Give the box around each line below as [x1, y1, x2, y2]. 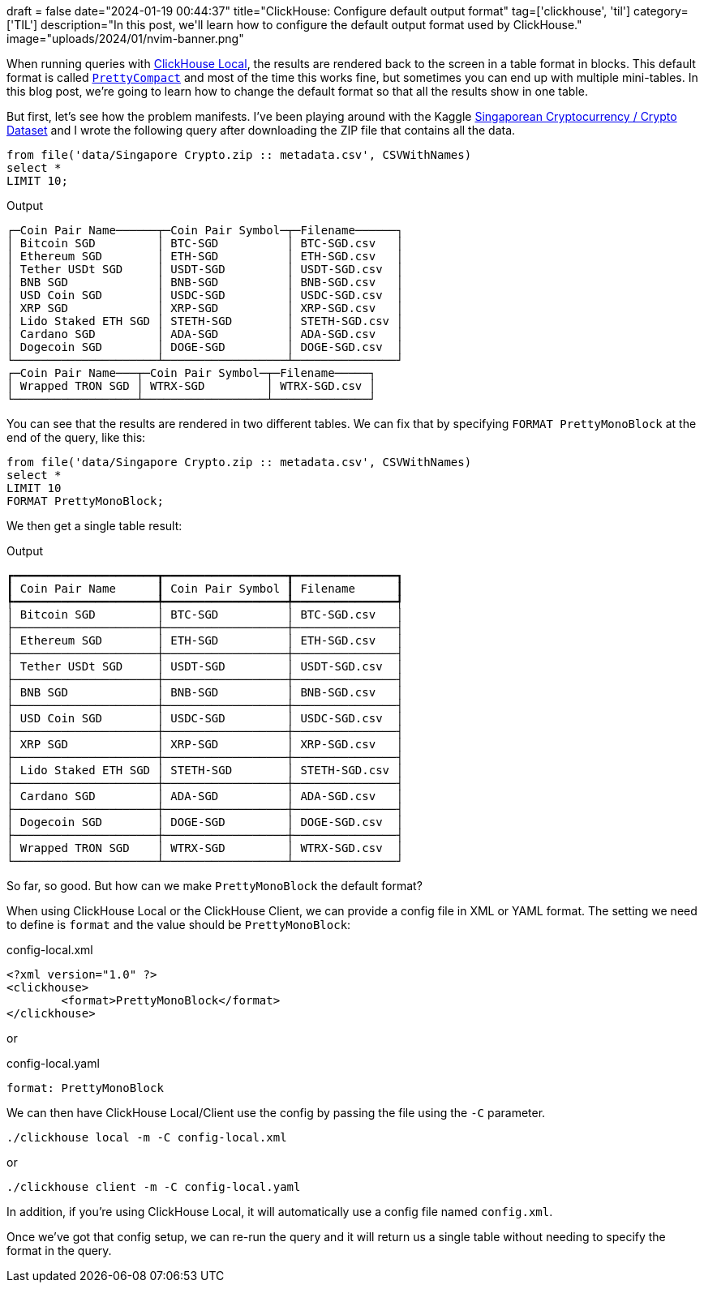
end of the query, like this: [6, 430, 146, 444]
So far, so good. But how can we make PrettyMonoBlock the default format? [6, 879, 423, 893]
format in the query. [6, 1244, 112, 1257]
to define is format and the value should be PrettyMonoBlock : [6, 918, 351, 931]
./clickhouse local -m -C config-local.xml [6, 1131, 287, 1144]
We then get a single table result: [6, 519, 182, 533]
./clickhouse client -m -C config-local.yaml [6, 1180, 301, 1193]
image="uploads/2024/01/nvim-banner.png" [6, 32, 244, 45]
